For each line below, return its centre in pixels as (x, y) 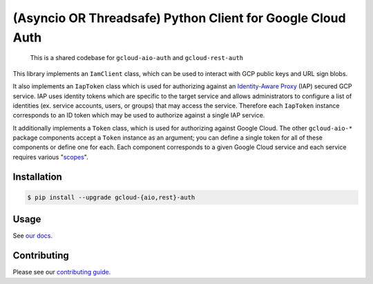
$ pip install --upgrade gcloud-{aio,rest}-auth (111, 197)
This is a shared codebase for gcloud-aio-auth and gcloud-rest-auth (137, 58)
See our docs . (33, 236)
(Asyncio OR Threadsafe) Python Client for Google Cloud (179, 18)
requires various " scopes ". (51, 157)
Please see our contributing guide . (62, 272)
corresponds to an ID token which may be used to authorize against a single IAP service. (139, 115)
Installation (37, 177)
